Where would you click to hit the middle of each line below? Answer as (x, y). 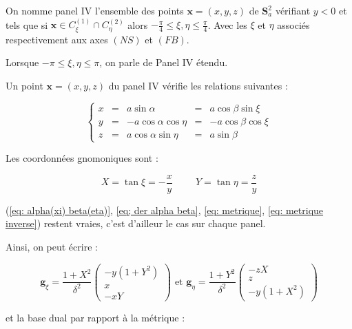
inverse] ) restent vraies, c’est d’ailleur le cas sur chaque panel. (136, 223)
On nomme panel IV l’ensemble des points (95, 10)
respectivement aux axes (57, 39)
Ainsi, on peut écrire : (52, 247)
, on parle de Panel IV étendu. (164, 62)
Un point (24, 86)
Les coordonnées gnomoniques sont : (82, 158)
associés (293, 24)
